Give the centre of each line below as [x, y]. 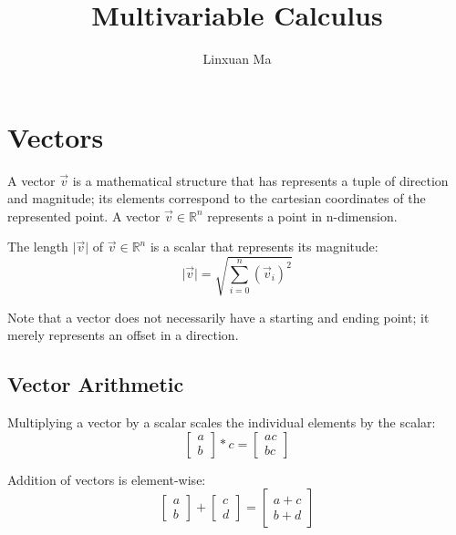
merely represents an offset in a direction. [123, 335]
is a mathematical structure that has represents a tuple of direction [260, 180]
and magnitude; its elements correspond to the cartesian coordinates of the [217, 198]
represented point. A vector [84, 216]
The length [38, 247]
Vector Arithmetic [96, 384]
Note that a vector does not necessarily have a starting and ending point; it [218, 317]
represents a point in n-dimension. [302, 216]
